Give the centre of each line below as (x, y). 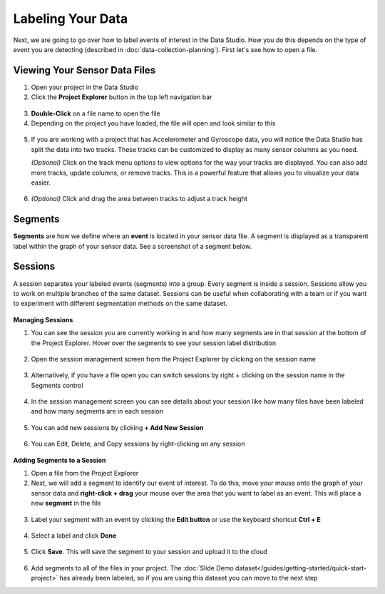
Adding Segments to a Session (60, 460)
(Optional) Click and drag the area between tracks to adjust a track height (139, 199)
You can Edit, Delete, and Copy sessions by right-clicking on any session (138, 444)
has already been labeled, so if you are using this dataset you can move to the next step (189, 578)
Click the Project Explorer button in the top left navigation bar (122, 97)
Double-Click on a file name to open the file (96, 113)
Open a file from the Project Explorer (85, 473)
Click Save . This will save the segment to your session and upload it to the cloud (149, 552)
